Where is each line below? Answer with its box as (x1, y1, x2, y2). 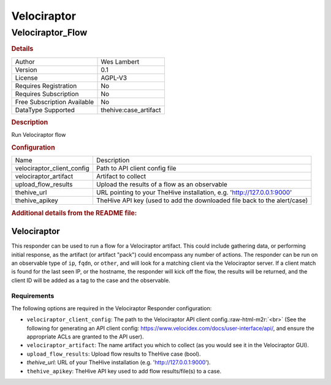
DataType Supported (15, 105, 75, 114)
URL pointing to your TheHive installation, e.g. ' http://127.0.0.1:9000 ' (96, 188, 292, 197)
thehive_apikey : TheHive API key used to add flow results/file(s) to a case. (26, 367, 222, 375)
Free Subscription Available (15, 97, 94, 106)
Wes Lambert (101, 57, 140, 66)
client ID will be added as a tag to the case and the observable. (11, 276, 171, 284)
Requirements (11, 292, 55, 300)
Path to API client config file (96, 164, 177, 173)
